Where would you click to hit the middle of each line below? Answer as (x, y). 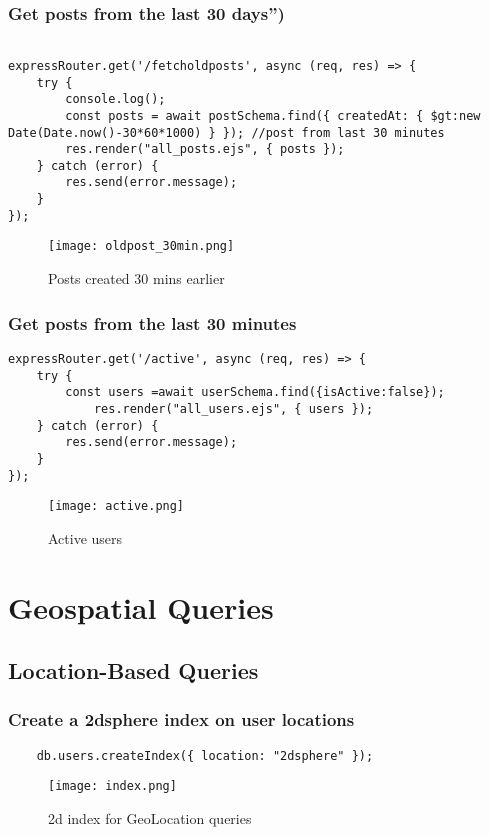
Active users (85, 537)
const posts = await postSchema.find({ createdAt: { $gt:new (273, 115)
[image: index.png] (112, 786)
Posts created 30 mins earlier (136, 278)
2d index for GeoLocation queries (150, 818)
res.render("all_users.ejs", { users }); (233, 408)
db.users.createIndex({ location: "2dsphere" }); (205, 755)
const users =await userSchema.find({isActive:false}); (255, 392)
